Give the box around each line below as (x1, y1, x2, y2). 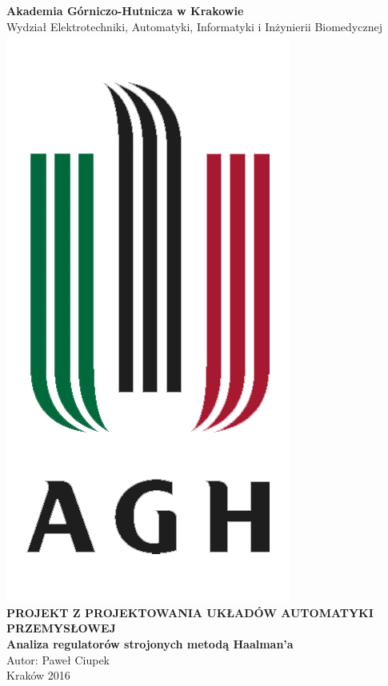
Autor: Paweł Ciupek (6, 651, 110, 668)
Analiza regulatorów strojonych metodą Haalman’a (6, 635, 294, 652)
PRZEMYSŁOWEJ (6, 620, 116, 636)
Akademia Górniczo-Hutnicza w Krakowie (6, 2, 244, 18)
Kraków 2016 (6, 667, 70, 684)
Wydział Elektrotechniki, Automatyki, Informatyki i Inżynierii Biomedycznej (6, 18, 382, 34)
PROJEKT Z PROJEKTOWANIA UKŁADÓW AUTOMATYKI (6, 604, 374, 620)
